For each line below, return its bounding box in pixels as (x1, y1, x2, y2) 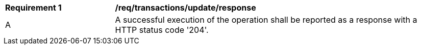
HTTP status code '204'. (115, 25, 209, 35)
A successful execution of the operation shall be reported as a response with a (115, 15, 417, 25)
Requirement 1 (5, 3, 62, 13)
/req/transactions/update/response (115, 3, 256, 13)
